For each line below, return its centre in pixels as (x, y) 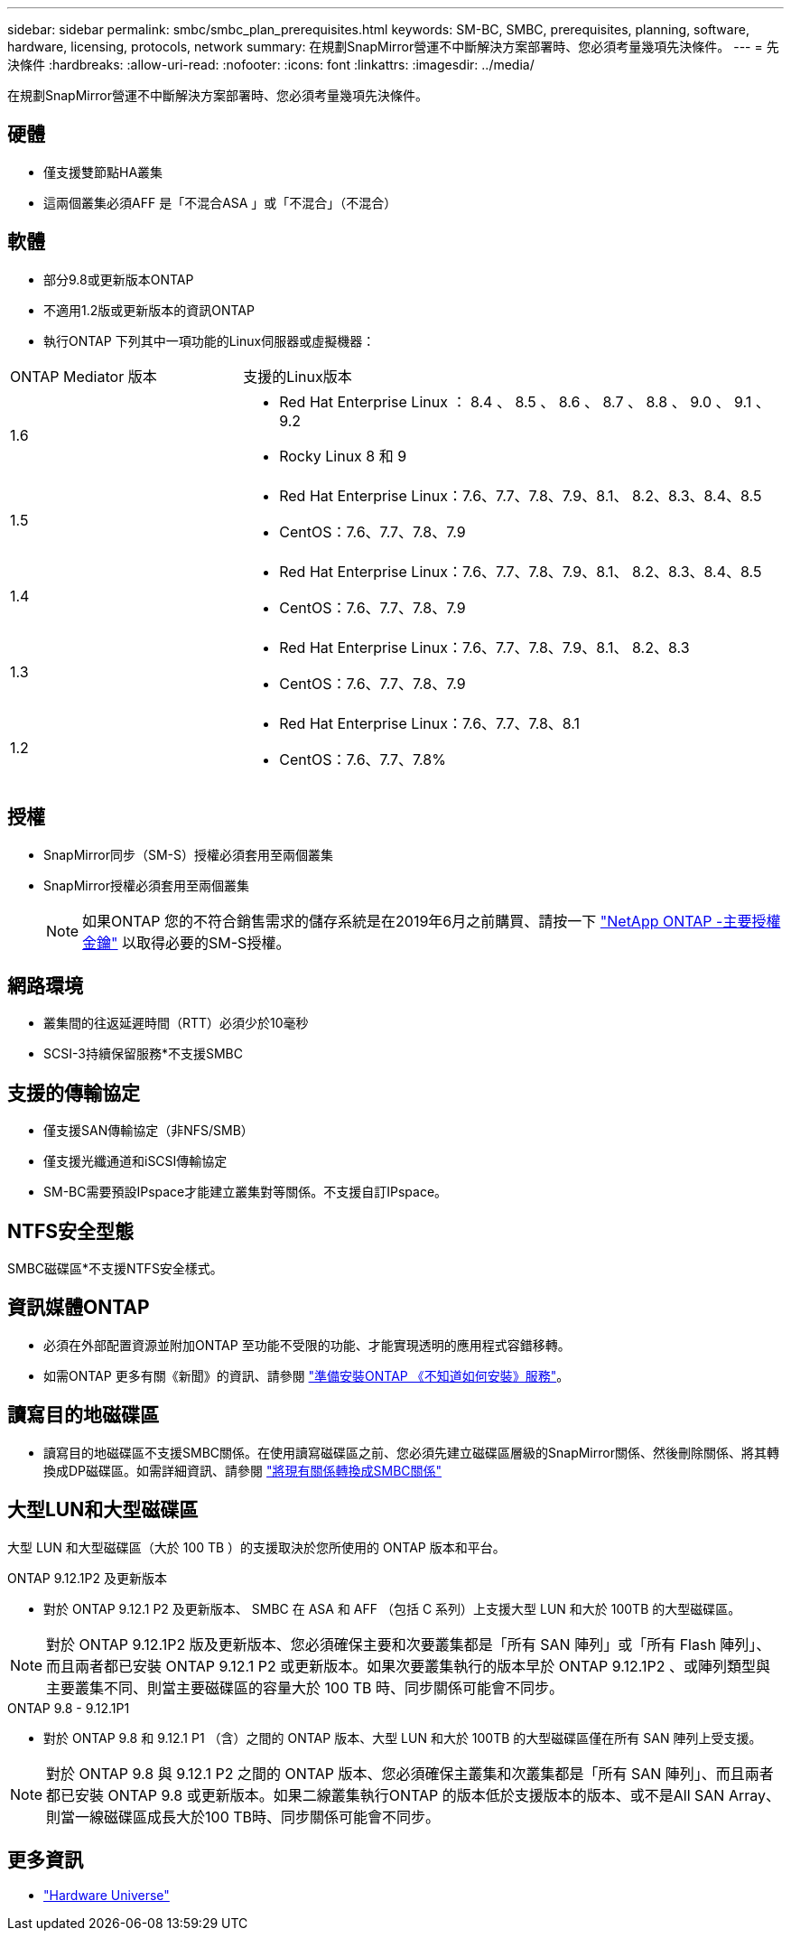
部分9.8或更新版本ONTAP (119, 279)
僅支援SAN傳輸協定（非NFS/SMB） (149, 1131)
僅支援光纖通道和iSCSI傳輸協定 (135, 1161)
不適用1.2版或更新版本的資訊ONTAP (149, 310)
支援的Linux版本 (298, 376)
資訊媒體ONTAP (79, 1308)
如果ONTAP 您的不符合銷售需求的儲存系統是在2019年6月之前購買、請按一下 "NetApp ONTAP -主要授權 (432, 921)
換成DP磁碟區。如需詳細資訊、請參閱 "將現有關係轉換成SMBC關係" (243, 1470)
